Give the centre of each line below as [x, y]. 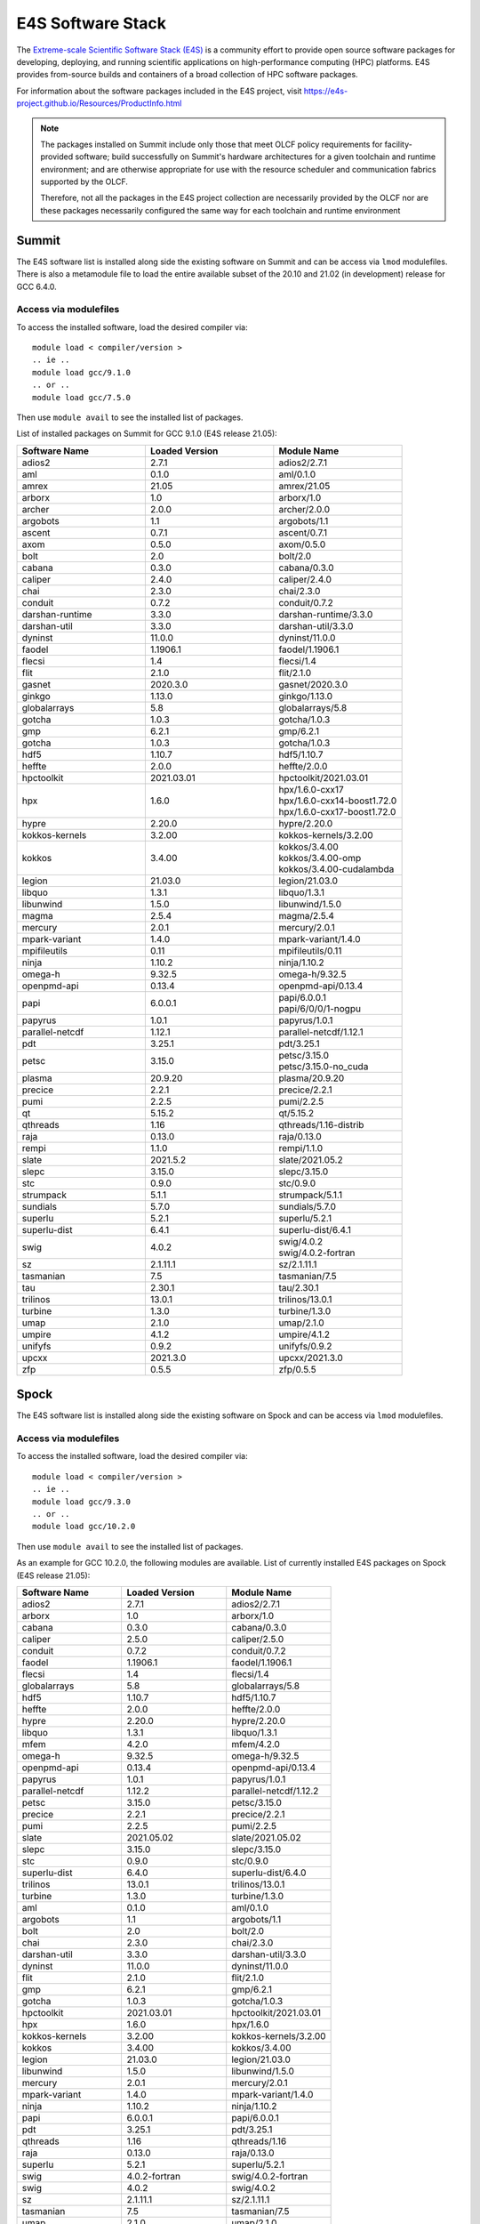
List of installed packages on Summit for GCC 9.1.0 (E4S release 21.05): [147, 434]
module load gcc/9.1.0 [82, 372]
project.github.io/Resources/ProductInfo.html [99, 103]
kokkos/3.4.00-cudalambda [336, 869]
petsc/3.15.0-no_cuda [324, 1066]
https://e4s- [326, 91]
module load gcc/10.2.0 [84, 1527]
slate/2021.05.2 [311, 1159]
